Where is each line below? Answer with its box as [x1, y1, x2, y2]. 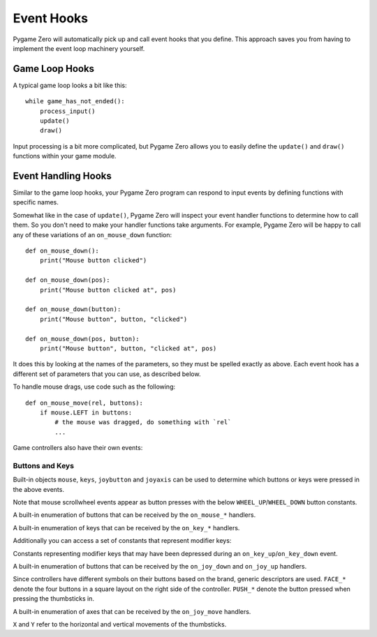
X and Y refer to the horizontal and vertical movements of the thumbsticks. [13, 620, 227, 628]
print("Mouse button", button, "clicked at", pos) [39, 344, 217, 352]
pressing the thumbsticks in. [13, 594, 94, 603]
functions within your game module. [13, 152, 117, 160]
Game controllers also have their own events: [13, 444, 143, 452]
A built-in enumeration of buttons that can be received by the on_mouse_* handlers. [13, 511, 256, 519]
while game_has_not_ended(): [25, 98, 125, 105]
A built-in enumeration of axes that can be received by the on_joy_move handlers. [13, 607, 251, 615]
